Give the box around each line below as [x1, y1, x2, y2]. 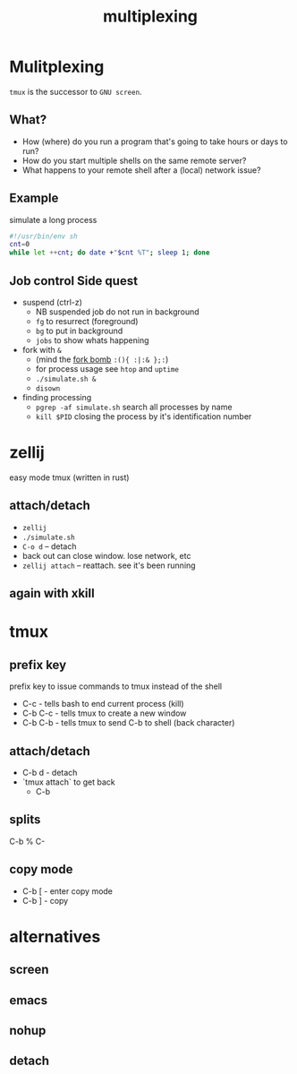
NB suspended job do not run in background [35, 306, 199, 317]
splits [9, 812, 41, 828]
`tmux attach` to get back [21, 777, 115, 787]
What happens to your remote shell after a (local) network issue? [21, 164, 261, 176]
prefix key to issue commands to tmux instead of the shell [9, 681, 222, 692]
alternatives [9, 926, 101, 947]
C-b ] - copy [21, 895, 69, 906]
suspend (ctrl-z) [21, 297, 83, 307]
